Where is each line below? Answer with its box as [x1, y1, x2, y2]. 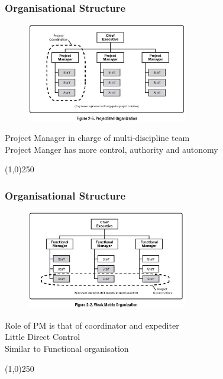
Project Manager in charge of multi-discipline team [5, 131, 190, 144]
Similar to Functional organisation [5, 342, 129, 355]
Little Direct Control [5, 330, 80, 343]
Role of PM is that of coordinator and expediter [5, 319, 179, 331]
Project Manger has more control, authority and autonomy [5, 143, 218, 155]
